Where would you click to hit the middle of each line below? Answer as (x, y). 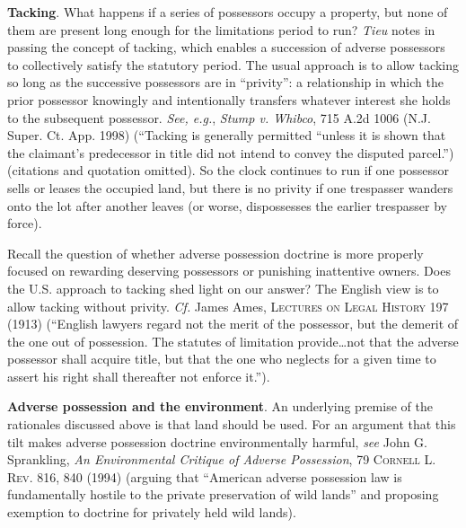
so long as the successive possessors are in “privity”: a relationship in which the (225, 82)
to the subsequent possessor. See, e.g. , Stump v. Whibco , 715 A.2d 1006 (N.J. (219, 117)
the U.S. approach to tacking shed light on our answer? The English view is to (223, 288)
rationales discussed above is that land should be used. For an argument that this (232, 424)
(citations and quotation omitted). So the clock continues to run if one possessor (229, 170)
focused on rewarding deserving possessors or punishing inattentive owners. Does (229, 271)
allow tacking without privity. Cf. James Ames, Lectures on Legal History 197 (228, 306)
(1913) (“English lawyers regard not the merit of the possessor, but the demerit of (233, 324)
